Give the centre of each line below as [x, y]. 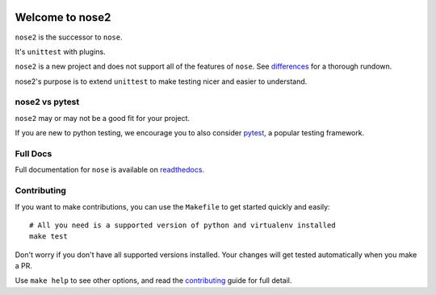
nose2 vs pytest [47, 102]
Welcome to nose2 [63, 17]
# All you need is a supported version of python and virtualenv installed [182, 225]
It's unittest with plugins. [61, 52]
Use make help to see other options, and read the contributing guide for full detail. [153, 280]
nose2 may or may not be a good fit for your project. [102, 118]
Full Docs [34, 153]
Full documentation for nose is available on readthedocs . [110, 170]
